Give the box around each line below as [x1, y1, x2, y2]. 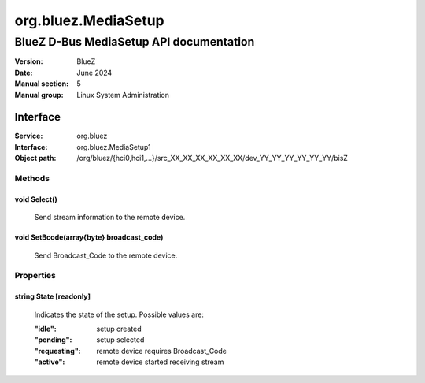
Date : [14, 68, 33, 77]
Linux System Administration [76, 90, 169, 99]
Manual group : [14, 90, 64, 99]
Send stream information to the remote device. [34, 213, 186, 222]
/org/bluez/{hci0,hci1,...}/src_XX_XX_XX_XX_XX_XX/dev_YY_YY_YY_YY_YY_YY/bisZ [76, 154, 348, 163]
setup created [96, 324, 142, 333]
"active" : [34, 357, 65, 366]
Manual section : [14, 79, 69, 88]
